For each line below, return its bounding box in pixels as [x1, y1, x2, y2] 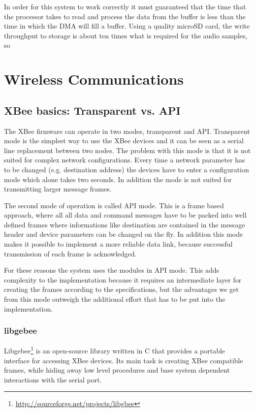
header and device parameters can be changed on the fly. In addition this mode [4, 229, 243, 239]
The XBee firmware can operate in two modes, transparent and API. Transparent [4, 126, 250, 136]
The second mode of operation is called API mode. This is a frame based [4, 200, 224, 210]
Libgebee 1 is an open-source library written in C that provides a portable [4, 344, 225, 356]
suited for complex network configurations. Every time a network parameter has [4, 155, 245, 165]
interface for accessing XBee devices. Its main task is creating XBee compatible [4, 355, 243, 365]
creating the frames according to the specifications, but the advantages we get [4, 284, 239, 294]
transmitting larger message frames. [4, 184, 112, 194]
